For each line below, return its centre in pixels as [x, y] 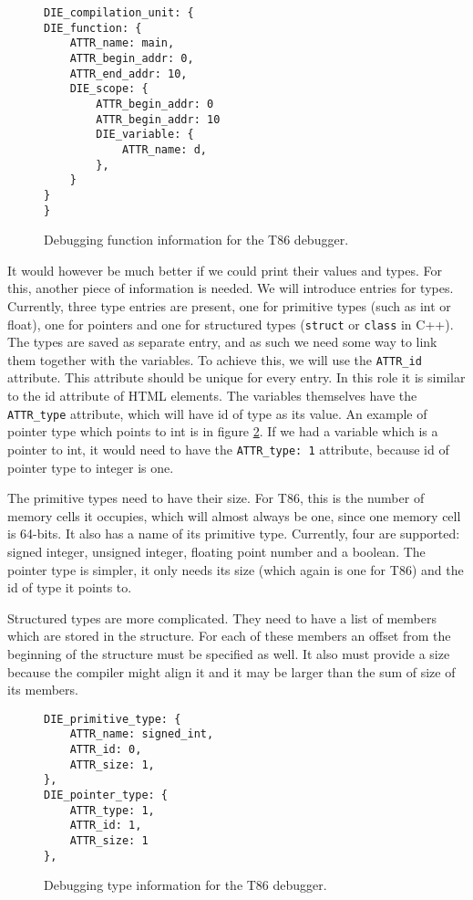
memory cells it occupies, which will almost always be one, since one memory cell [234, 515]
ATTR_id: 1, [106, 826]
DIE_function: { [93, 28]
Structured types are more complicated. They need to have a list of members [222, 617]
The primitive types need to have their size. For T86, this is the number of [216, 498]
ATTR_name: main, [122, 43]
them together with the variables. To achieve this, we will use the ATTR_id [215, 359]
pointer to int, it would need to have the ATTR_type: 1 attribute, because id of [228, 449]
